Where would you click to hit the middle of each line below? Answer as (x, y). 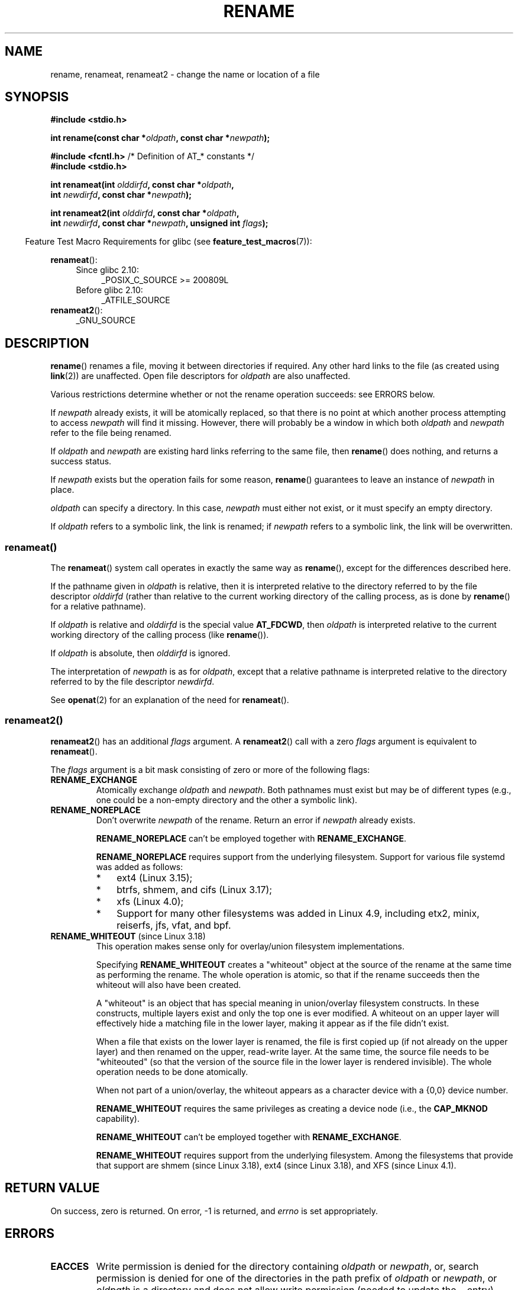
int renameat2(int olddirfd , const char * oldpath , (145, 213)
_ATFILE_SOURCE (136, 300)
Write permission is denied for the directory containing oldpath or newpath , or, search (287, 1267)
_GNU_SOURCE (106, 320)
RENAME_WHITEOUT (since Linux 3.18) (128, 936)
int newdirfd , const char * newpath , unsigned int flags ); (159, 223)
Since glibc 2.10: (107, 270)
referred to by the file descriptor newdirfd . (132, 682)
